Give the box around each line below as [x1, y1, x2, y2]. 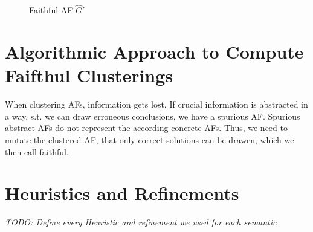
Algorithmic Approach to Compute [5, 39, 304, 63]
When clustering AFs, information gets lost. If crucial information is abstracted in [5, 98, 308, 111]
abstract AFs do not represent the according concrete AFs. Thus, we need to [5, 121, 288, 134]
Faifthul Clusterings [5, 63, 173, 88]
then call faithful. [5, 145, 69, 158]
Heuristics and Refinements [5, 181, 239, 205]
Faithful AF [29, 4, 73, 16]
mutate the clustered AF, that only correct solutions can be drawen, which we [5, 133, 294, 146]
